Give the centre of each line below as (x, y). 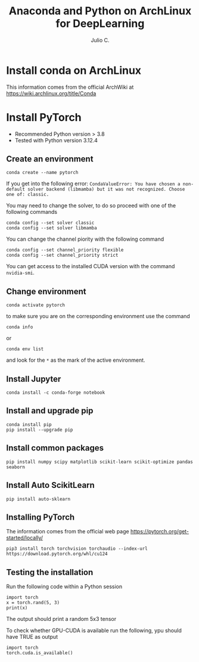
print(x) (17, 608)
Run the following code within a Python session (64, 587)
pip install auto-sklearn (38, 499)
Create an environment (50, 159)
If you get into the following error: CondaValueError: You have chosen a (93, 184)
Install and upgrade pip (50, 411)
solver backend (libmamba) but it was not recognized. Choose (106, 189)
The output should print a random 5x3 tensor (61, 619)
